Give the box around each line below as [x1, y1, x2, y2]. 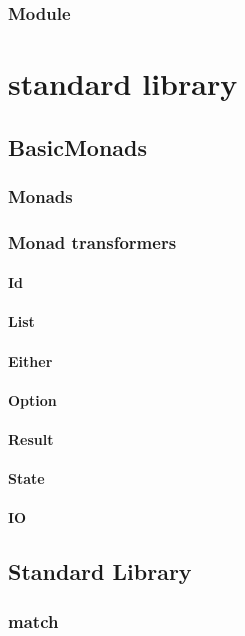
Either [8, 350, 53, 371]
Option [8, 389, 57, 410]
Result [8, 429, 54, 450]
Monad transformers [8, 229, 177, 254]
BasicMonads [8, 131, 147, 162]
